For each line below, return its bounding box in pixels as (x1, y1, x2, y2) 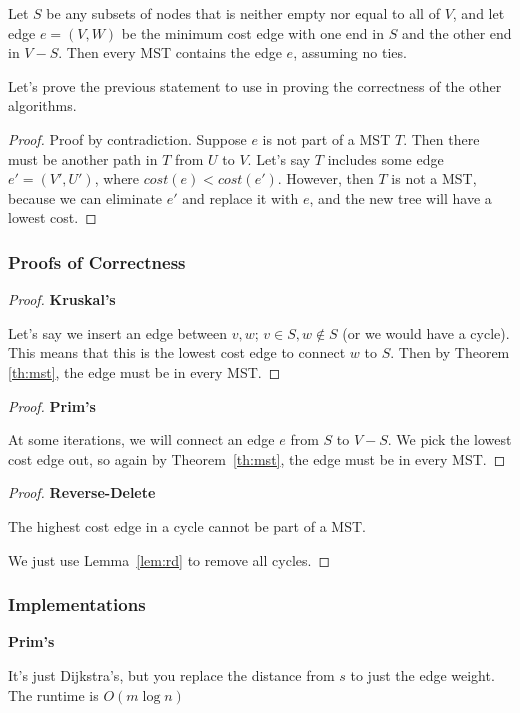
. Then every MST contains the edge (58, 42, 282, 63)
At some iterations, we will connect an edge (8, 429, 275, 450)
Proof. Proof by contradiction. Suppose (8, 128, 247, 149)
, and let (452, 3, 505, 23)
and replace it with (182, 187, 299, 208)
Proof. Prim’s (8, 395, 96, 416)
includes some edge (327, 148, 444, 169)
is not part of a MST (262, 128, 391, 149)
